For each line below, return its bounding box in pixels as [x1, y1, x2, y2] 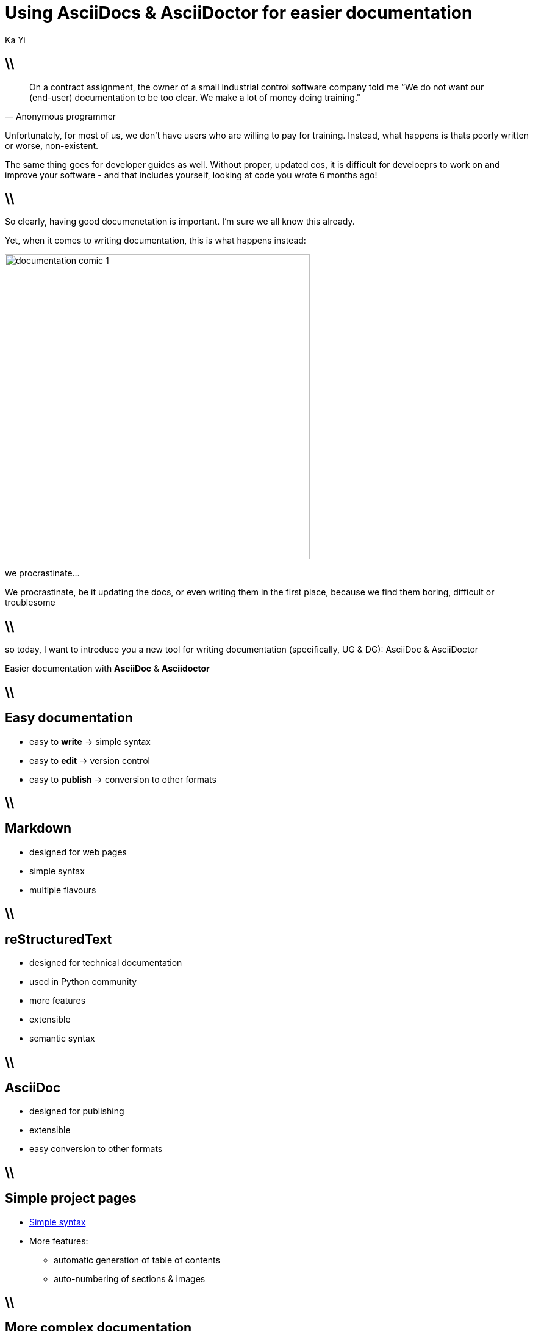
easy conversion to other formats [29, 1144, 163, 1155]
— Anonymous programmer [5, 111, 116, 121]
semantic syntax [29, 1033, 95, 1044]
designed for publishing [29, 1106, 124, 1117]
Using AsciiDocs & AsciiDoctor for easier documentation [5, 2, 473, 23]
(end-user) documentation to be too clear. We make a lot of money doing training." [29, 92, 361, 103]
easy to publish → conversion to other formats [29, 774, 216, 785]
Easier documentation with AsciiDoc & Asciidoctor [5, 663, 210, 674]
